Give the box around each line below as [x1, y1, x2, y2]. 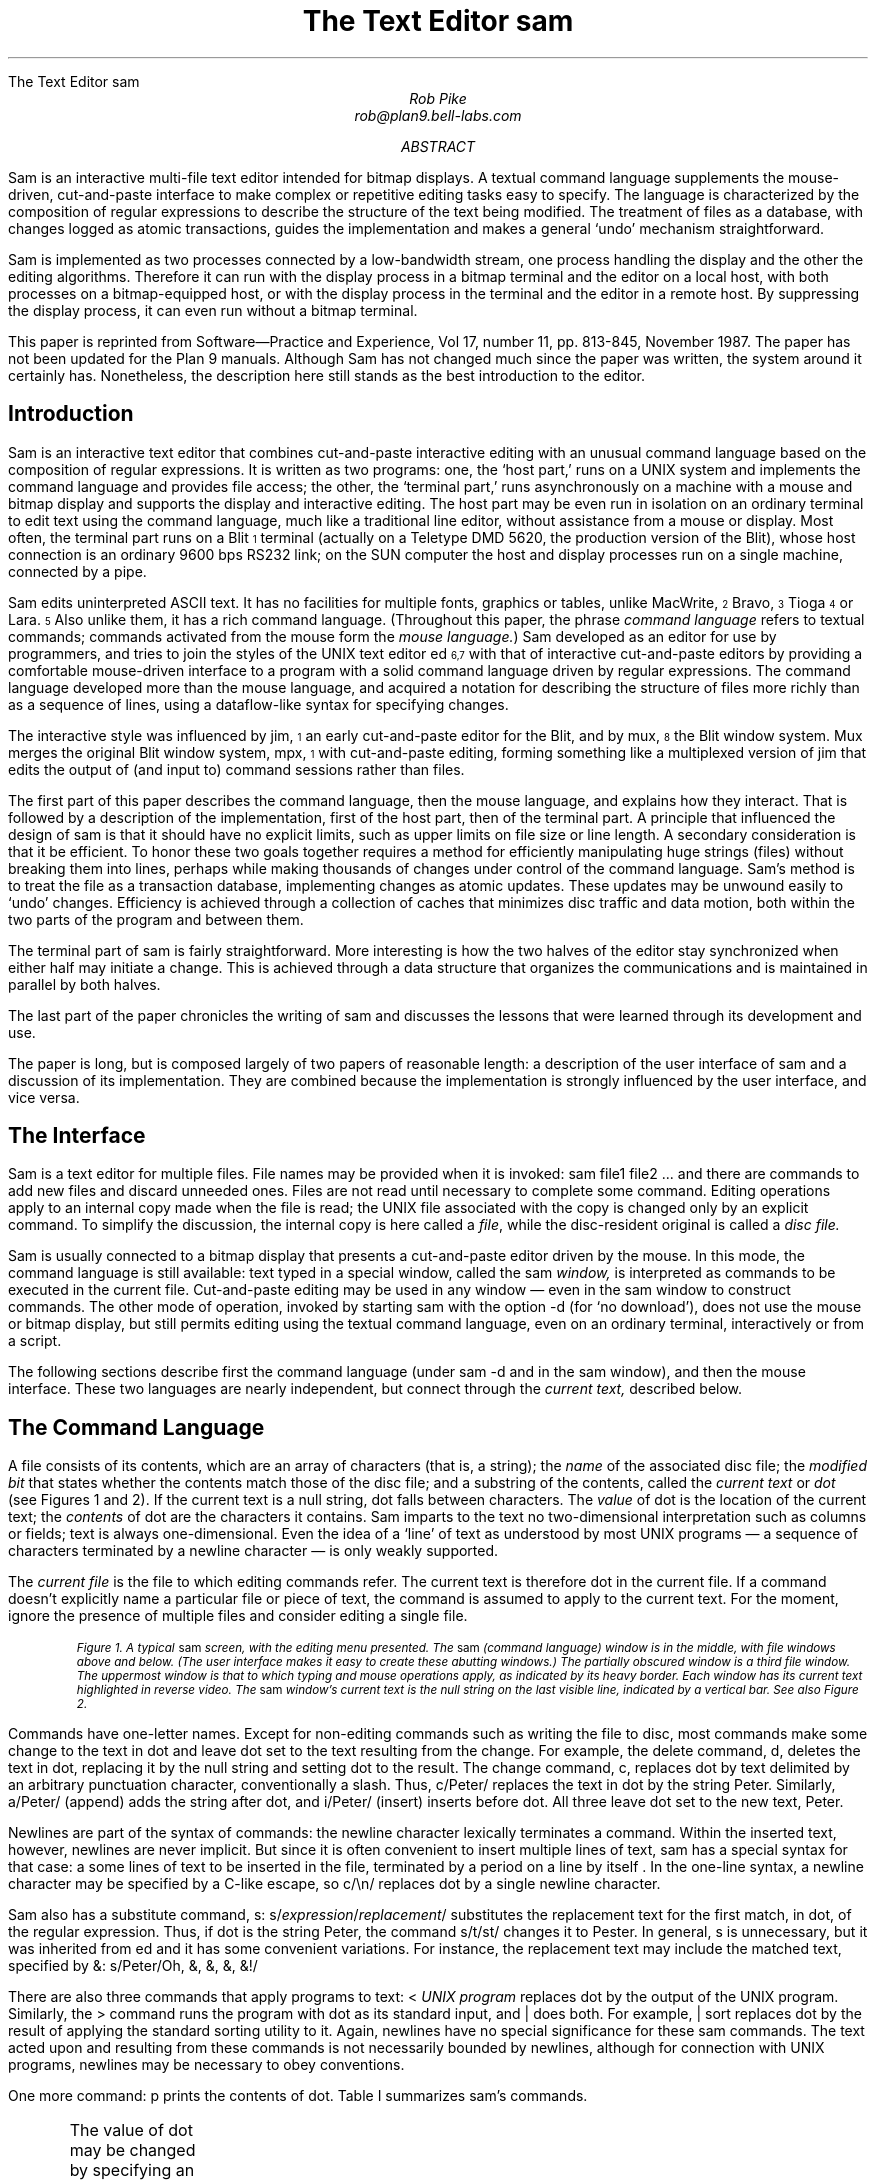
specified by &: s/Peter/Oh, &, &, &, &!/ [8, 1957, 258, 1975]
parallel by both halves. [8, 975, 161, 993]
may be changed [69, 2140, 196, 2161]
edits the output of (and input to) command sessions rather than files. [8, 760, 465, 778]
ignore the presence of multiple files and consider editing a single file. [8, 1607, 468, 1625]
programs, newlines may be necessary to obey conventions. [8, 2056, 405, 2074]
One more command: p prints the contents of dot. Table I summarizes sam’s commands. [8, 2087, 588, 2105]
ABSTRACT [400, 137, 476, 155]
